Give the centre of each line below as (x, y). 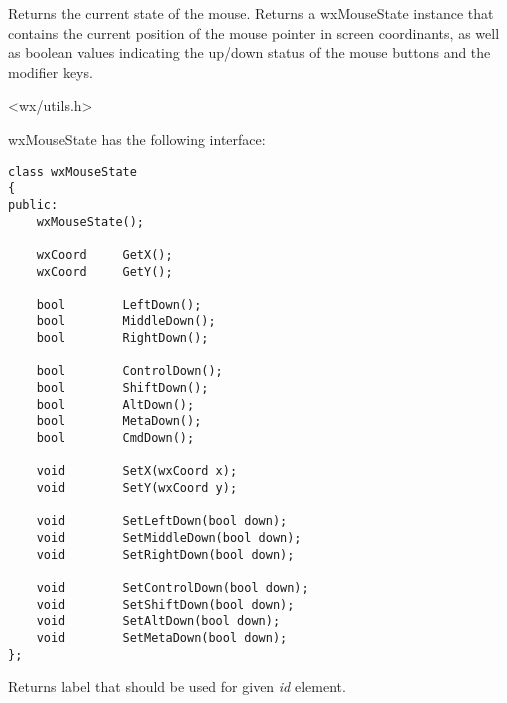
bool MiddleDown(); (126, 321)
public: (33, 204)
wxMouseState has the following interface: (137, 138)
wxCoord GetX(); (104, 254)
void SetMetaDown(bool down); (162, 637)
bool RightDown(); (122, 338)
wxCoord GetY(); (104, 271)
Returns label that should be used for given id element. (177, 686)
